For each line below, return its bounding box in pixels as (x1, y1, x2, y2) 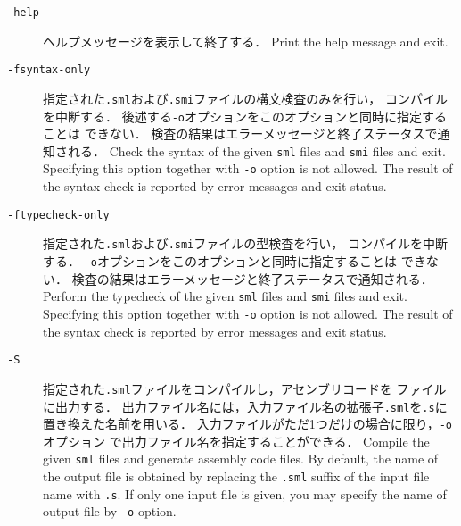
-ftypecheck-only (7, 208, 110, 221)
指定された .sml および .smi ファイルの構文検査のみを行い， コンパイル (43, 88, 448, 107)
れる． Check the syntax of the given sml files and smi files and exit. (67, 141, 446, 160)
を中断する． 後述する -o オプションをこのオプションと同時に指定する (43, 106, 447, 125)
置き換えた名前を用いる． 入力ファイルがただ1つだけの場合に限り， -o (43, 414, 453, 433)
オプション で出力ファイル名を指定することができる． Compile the (43, 431, 430, 450)
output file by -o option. (43, 502, 177, 521)
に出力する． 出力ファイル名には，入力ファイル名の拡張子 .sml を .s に (43, 397, 448, 415)
